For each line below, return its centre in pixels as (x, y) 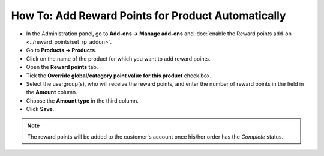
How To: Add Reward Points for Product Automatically (148, 16)
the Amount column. (52, 92)
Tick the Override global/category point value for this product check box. (119, 76)
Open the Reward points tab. (62, 67)
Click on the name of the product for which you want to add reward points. (118, 58)
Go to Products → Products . (61, 50)
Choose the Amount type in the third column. (82, 100)
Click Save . (40, 109)
